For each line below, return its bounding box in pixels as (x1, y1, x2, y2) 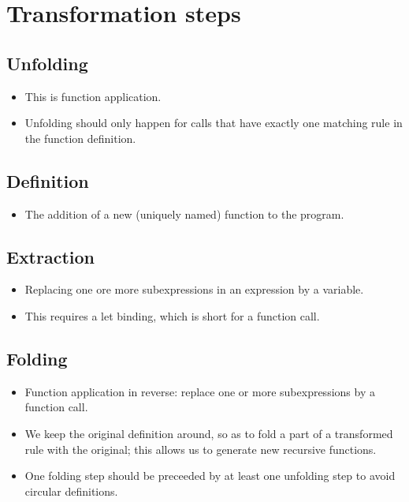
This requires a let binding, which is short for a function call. (24, 307, 320, 324)
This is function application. (24, 88, 162, 104)
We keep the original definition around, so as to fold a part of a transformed (24, 425, 393, 441)
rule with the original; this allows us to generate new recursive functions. (24, 440, 377, 457)
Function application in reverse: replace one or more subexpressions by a (24, 383, 375, 399)
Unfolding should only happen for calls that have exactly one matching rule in (24, 114, 403, 131)
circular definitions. (24, 482, 118, 499)
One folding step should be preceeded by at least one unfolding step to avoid (24, 467, 396, 484)
